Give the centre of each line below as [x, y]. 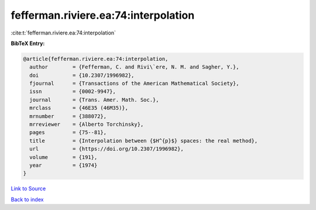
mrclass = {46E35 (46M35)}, [79, 108]
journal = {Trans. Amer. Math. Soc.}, [94, 100]
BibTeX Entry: [28, 43]
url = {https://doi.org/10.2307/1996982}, [107, 149]
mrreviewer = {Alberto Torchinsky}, [87, 125]
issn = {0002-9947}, [73, 92]
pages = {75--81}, [68, 132]
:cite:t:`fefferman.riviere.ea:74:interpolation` [63, 33]
